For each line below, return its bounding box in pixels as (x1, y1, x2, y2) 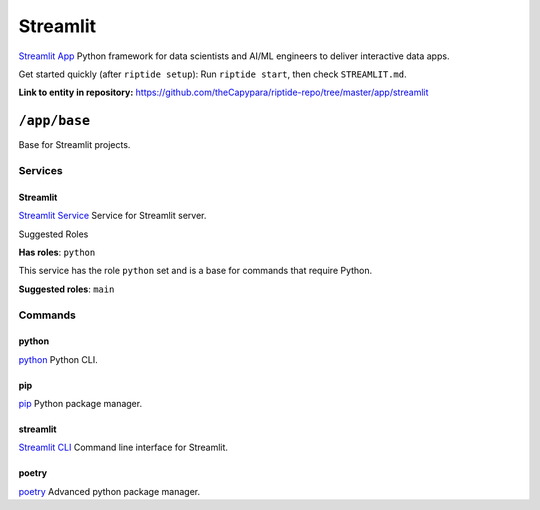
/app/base (18, 113, 90, 129)
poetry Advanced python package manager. (18, 485, 200, 497)
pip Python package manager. (18, 398, 143, 410)
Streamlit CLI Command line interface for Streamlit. (18, 441, 229, 454)
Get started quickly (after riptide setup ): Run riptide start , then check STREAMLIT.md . (18, 68, 407, 80)
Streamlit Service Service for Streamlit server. (18, 210, 207, 222)
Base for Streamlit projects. (18, 139, 131, 151)
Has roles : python (18, 246, 96, 258)
